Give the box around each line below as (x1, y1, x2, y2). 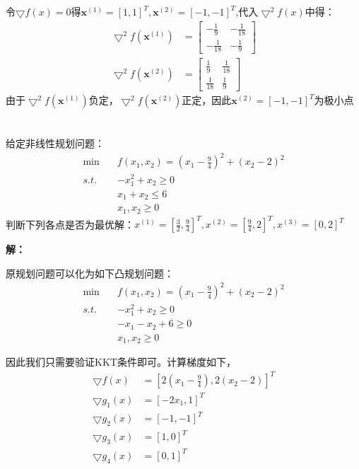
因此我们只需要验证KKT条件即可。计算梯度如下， (6, 354, 236, 369)
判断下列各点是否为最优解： (6, 216, 134, 231)
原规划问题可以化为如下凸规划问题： (6, 265, 174, 280)
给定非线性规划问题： (6, 136, 105, 151)
